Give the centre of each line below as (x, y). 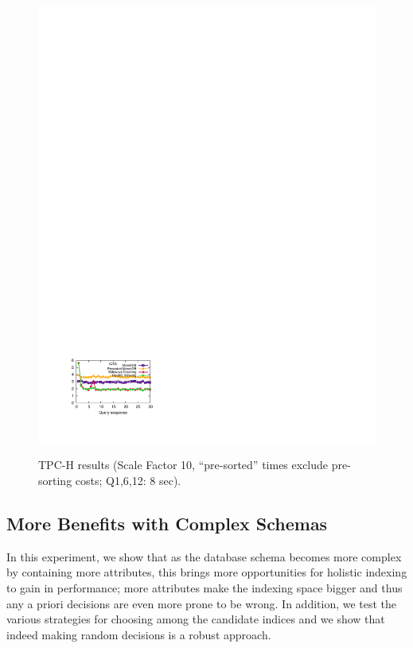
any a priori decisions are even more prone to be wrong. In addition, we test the (202, 603)
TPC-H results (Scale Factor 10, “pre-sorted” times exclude (183, 465)
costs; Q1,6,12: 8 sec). (128, 481)
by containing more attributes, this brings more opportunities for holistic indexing (207, 572)
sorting (55, 481)
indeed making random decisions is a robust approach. (139, 634)
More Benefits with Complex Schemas (167, 524)
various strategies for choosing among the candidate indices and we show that (196, 619)
